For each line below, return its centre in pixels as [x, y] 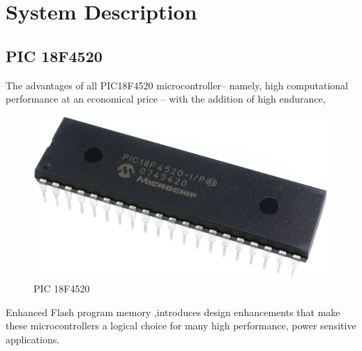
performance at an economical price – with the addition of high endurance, [166, 99]
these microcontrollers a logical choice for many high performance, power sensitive [181, 326]
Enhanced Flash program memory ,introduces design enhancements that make [173, 312]
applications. [33, 339]
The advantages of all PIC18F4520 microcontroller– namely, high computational [177, 85]
